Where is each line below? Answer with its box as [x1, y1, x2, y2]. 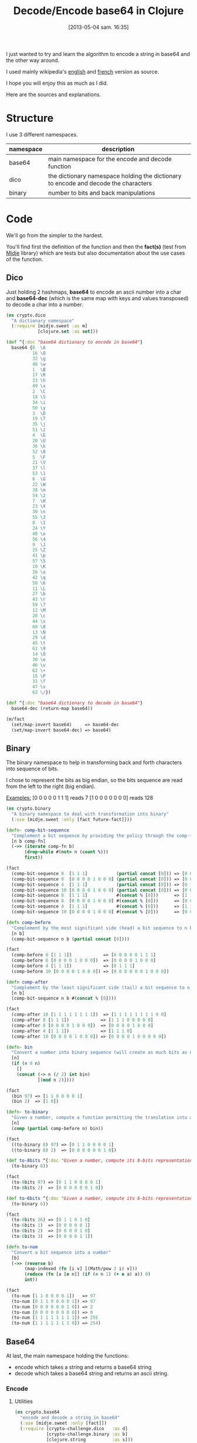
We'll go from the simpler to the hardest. [6, 231, 104, 239]
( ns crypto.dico [6, 312, 46, 318]
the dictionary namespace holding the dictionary [47, 172, 182, 180]
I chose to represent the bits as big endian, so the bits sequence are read [6, 777, 183, 784]
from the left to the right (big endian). [6, 783, 96, 790]
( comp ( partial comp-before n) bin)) [11, 1125, 104, 1131]
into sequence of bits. [6, 765, 59, 772]
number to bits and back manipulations [47, 188, 155, 197]
